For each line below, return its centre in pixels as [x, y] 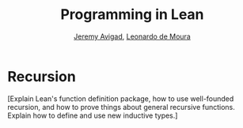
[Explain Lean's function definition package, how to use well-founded [121, 98]
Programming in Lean [132, 15]
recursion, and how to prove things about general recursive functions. [121, 107]
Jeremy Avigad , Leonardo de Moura [132, 36]
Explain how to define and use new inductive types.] [93, 115]
